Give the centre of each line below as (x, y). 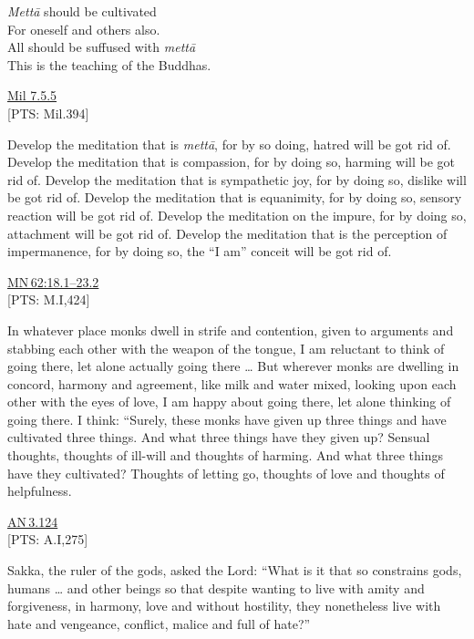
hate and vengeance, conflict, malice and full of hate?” (159, 623)
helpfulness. (40, 491)
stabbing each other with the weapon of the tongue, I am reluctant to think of (226, 348)
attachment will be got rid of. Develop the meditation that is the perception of (227, 233)
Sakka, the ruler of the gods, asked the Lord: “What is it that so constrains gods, (235, 570)
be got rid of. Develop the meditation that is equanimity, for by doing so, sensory (235, 197)
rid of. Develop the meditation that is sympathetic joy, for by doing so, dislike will (237, 179)
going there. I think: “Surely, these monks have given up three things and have (227, 419)
